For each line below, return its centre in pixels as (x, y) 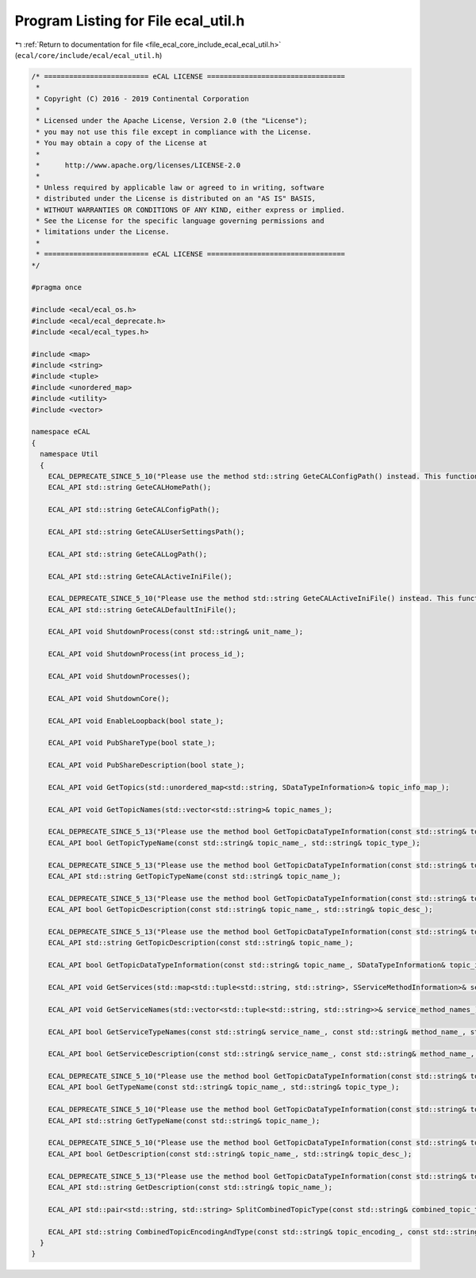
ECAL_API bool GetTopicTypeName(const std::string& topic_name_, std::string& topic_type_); (234, 843)
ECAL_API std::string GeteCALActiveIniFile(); (140, 576)
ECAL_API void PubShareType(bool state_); (132, 743)
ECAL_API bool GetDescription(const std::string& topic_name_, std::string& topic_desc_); (230, 1154)
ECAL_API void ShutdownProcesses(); (119, 676)
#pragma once (57, 287)
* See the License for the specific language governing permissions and (180, 221)
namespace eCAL (61, 432)
